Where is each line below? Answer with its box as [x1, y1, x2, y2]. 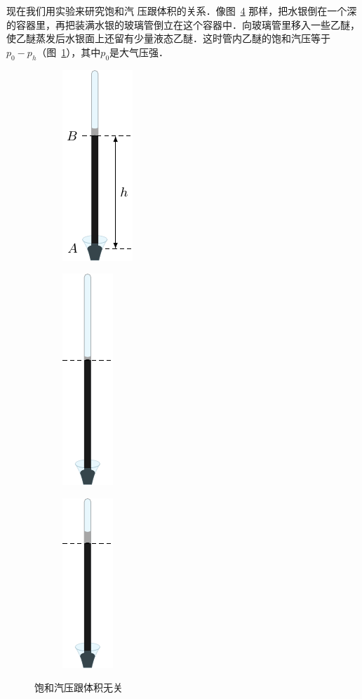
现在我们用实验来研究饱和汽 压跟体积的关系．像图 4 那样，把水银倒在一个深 [6, 4, 357, 18]
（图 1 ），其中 [36, 44, 101, 59]
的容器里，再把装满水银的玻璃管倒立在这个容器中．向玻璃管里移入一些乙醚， [6, 17, 360, 32]
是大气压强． [109, 44, 169, 59]
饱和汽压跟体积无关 [34, 680, 123, 695]
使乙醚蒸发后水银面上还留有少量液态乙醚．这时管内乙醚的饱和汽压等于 [6, 31, 330, 46]
